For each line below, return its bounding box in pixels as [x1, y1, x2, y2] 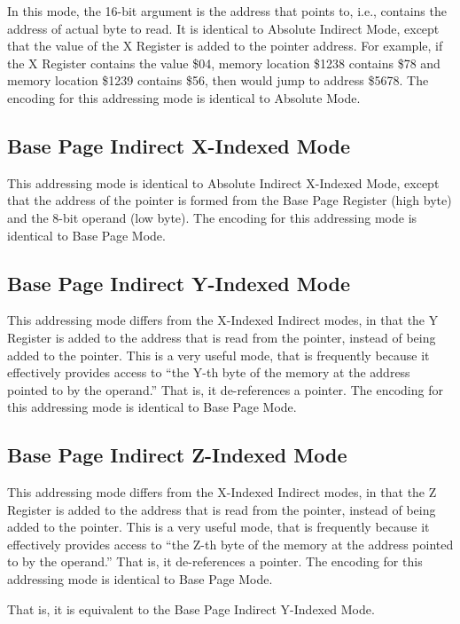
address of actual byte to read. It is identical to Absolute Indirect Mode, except [7, 19, 440, 37]
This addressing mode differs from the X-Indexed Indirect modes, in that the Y [7, 311, 439, 329]
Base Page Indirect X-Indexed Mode [7, 131, 350, 159]
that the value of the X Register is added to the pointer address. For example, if [7, 36, 443, 55]
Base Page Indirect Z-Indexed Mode [7, 441, 347, 469]
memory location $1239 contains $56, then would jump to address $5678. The [7, 71, 429, 90]
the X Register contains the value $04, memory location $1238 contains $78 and [7, 53, 441, 72]
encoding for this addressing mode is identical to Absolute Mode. [7, 88, 361, 107]
